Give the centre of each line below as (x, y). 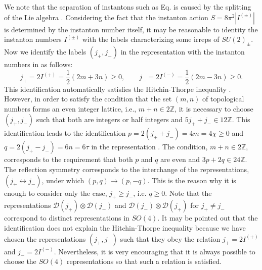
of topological (223, 99)
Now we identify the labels (45, 51)
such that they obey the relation (170, 238)
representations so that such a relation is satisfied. (144, 261)
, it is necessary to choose (214, 108)
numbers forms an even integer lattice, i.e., (70, 108)
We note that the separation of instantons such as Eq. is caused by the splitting (128, 7)
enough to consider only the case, (56, 193)
